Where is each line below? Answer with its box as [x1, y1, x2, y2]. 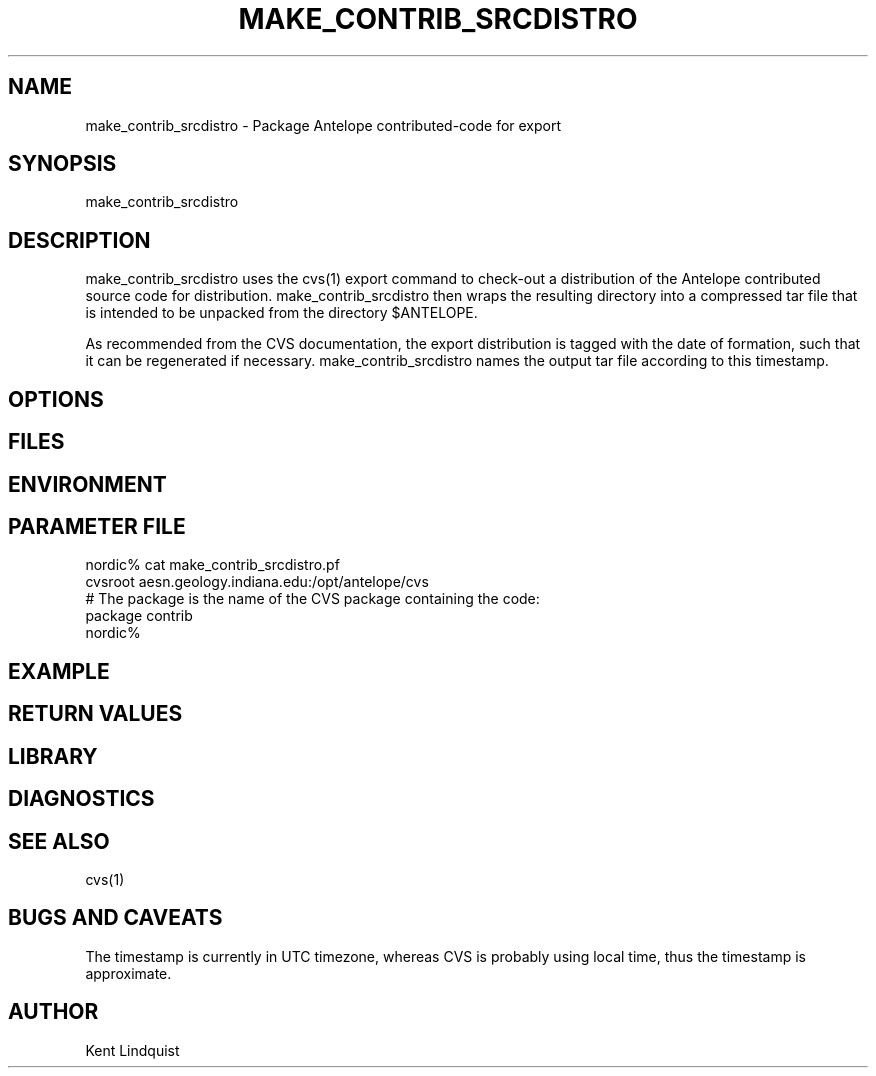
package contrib [85, 607, 193, 625]
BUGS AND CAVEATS [8, 905, 223, 931]
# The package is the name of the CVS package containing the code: [85, 590, 540, 608]
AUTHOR [8, 999, 99, 1025]
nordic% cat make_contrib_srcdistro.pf [85, 556, 340, 574]
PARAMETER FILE [8, 513, 186, 539]
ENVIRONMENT [8, 471, 167, 497]
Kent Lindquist [85, 1041, 180, 1059]
